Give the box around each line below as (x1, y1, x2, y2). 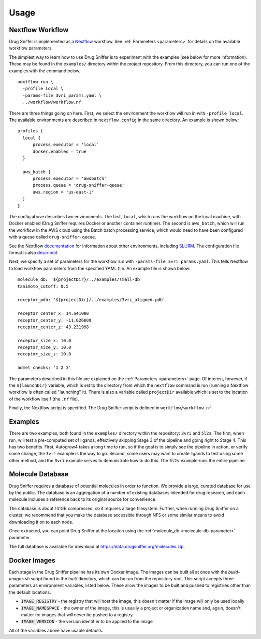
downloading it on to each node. (9, 519, 73, 525)
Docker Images (9, 556, 56, 564)
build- (228, 569, 240, 575)
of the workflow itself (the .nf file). (9, 396, 79, 402)
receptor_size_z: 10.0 (17, 351, 72, 357)
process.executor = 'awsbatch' (32, 176, 107, 181)
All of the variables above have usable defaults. (9, 627, 103, 633)
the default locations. (9, 589, 51, 595)
